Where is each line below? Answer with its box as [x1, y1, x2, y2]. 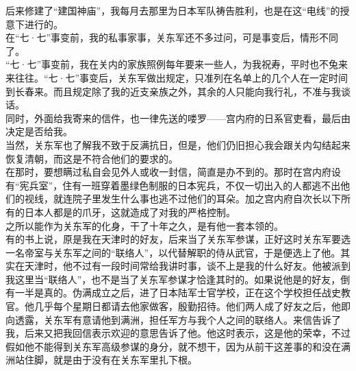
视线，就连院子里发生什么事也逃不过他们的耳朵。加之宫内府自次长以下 [24, 191, 341, 206]
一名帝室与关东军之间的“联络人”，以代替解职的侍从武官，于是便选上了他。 [5, 245, 341, 259]
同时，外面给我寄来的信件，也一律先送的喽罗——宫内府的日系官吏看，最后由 [5, 110, 351, 125]
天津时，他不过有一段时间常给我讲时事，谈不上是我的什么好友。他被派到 [24, 259, 351, 273]
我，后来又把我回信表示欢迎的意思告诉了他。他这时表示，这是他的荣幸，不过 [5, 326, 351, 340]
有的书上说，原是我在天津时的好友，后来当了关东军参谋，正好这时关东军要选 [5, 232, 351, 246]
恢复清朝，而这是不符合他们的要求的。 [5, 151, 178, 165]
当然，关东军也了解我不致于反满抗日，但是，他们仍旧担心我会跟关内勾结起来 [5, 137, 351, 152]
